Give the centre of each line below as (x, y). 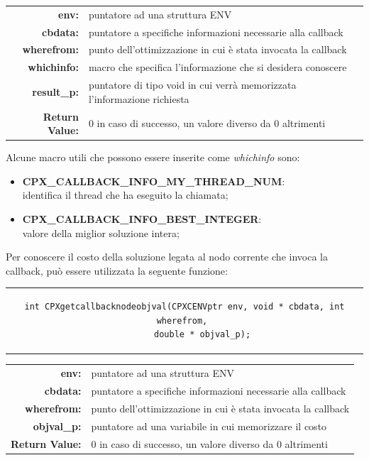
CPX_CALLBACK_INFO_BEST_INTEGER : (142, 219)
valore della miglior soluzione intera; (101, 232)
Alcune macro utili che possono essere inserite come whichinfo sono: (153, 157)
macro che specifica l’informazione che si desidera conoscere (217, 67)
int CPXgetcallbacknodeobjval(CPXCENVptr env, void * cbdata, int (184, 307)
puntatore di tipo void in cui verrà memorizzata (192, 85)
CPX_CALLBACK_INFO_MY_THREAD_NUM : (154, 181)
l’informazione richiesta (139, 98)
